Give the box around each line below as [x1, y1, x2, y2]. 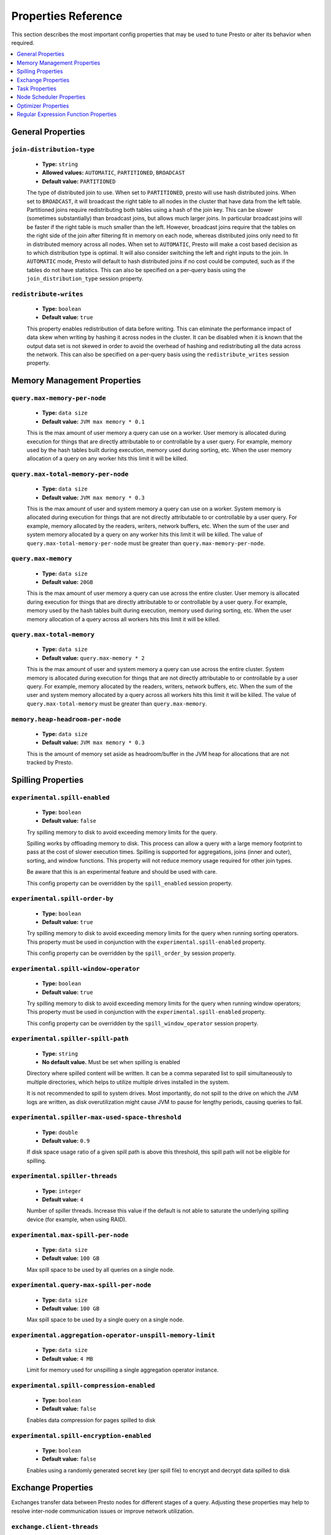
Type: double [42, 1129, 78, 1136]
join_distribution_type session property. [26, 275, 144, 282]
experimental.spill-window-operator [11, 965, 140, 973]
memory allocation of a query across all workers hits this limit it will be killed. [26, 615, 221, 623]
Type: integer [42, 1187, 82, 1194]
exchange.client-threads [11, 1523, 99, 1531]
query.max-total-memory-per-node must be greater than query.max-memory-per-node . [26, 539, 265, 546]
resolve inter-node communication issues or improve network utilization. [11, 1507, 194, 1515]
